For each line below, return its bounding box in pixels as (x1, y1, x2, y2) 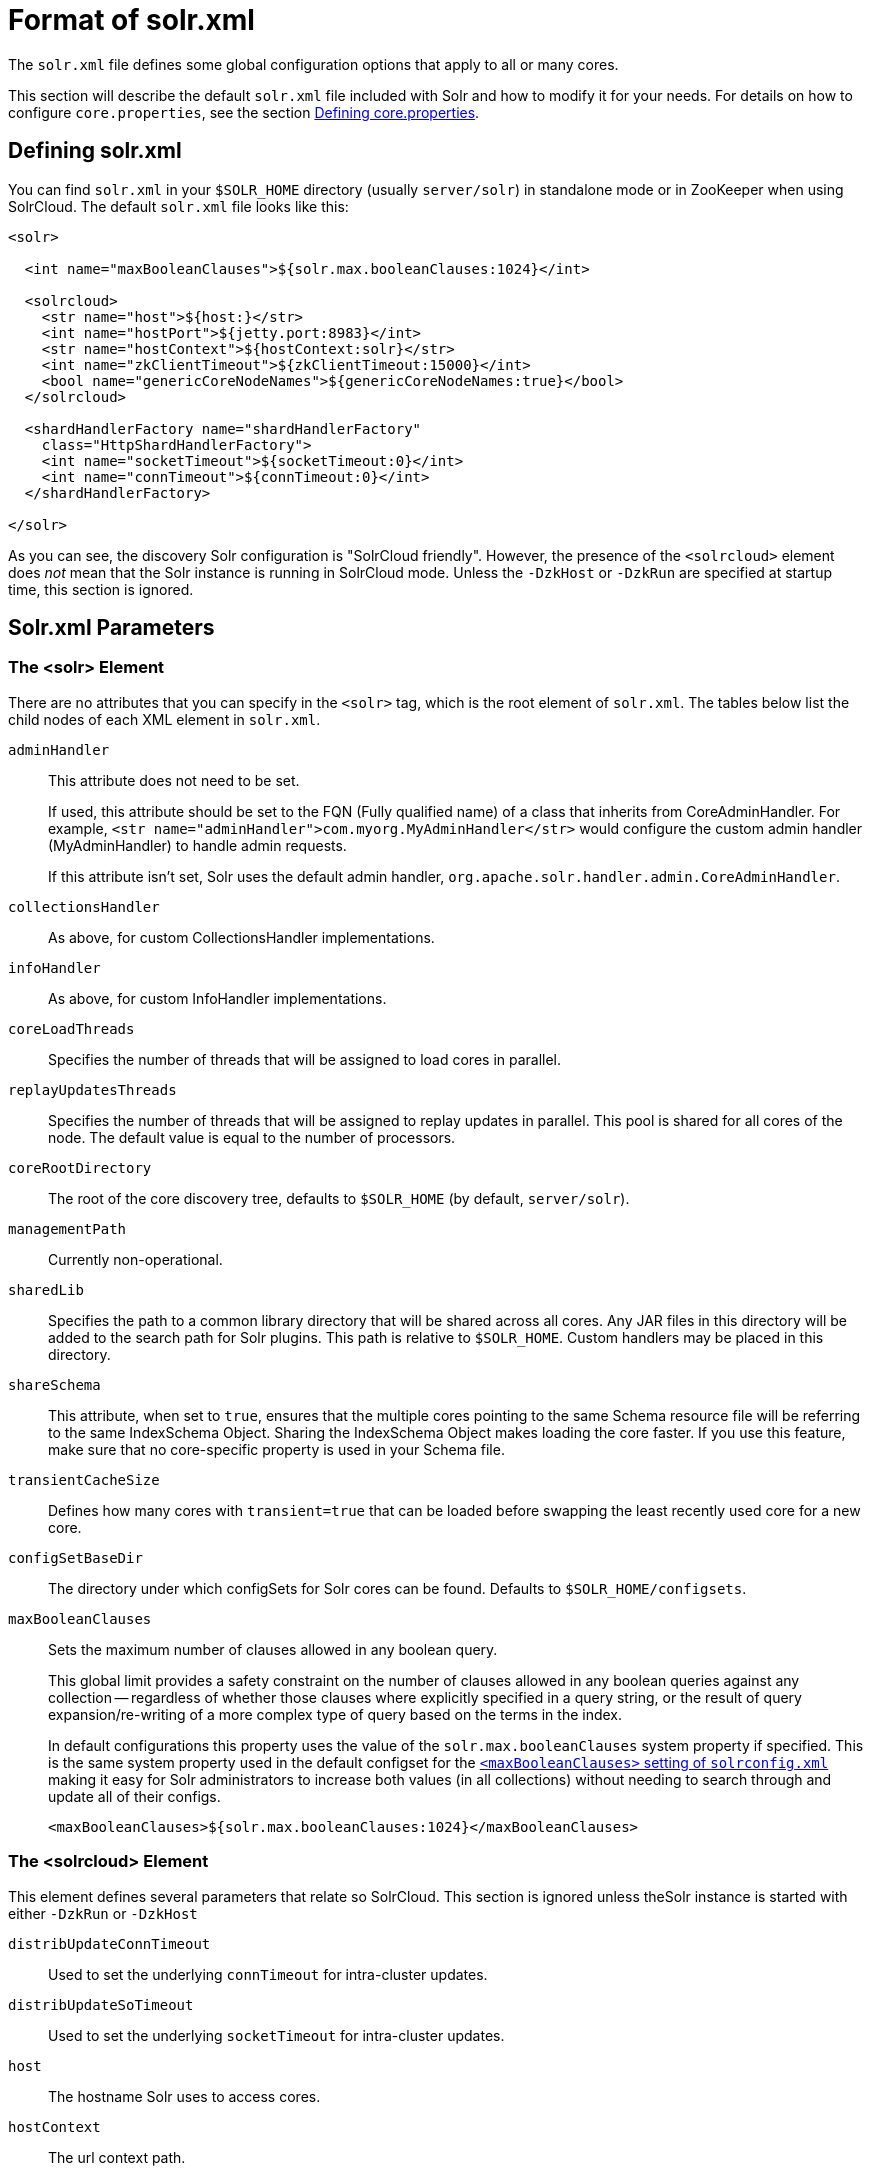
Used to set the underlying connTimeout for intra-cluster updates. (48, 1965, 488, 1983)
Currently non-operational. (48, 1250, 223, 1268)
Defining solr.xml (8, 138, 182, 164)
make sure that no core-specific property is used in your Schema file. (48, 1440, 505, 1458)
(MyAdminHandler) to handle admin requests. (48, 836, 347, 854)
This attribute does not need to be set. (48, 771, 300, 789)
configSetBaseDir (8, 1549, 143, 1566)
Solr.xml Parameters (8, 615, 215, 641)
